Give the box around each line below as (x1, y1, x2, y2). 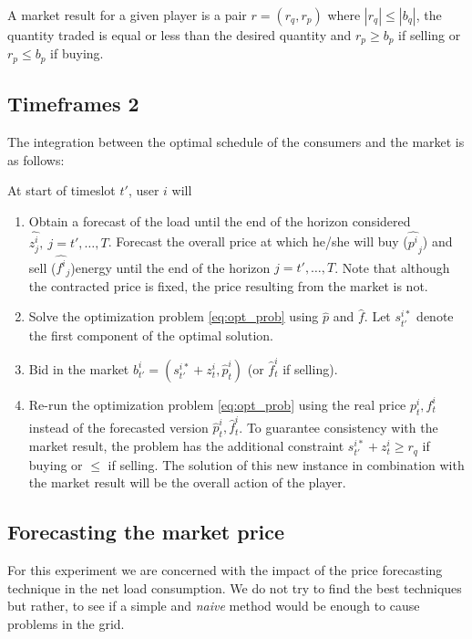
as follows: (7, 150, 65, 169)
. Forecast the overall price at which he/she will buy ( (108, 232, 408, 251)
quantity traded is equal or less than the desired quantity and (7, 26, 352, 44)
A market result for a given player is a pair (7, 5, 247, 24)
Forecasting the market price (7, 518, 285, 546)
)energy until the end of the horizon (70, 257, 271, 277)
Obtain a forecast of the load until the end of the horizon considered (28, 211, 411, 230)
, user (128, 181, 159, 200)
